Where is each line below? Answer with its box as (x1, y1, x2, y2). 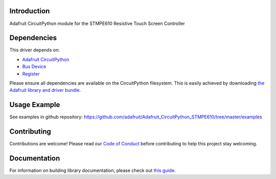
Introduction (9, 7, 50, 15)
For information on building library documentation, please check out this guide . (9, 167, 176, 173)
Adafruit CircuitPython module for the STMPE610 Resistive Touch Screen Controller (9, 20, 185, 27)
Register (22, 70, 40, 76)
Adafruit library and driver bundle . (9, 87, 81, 93)
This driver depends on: (9, 47, 60, 53)
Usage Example (9, 100, 60, 109)
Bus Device (22, 64, 47, 70)
